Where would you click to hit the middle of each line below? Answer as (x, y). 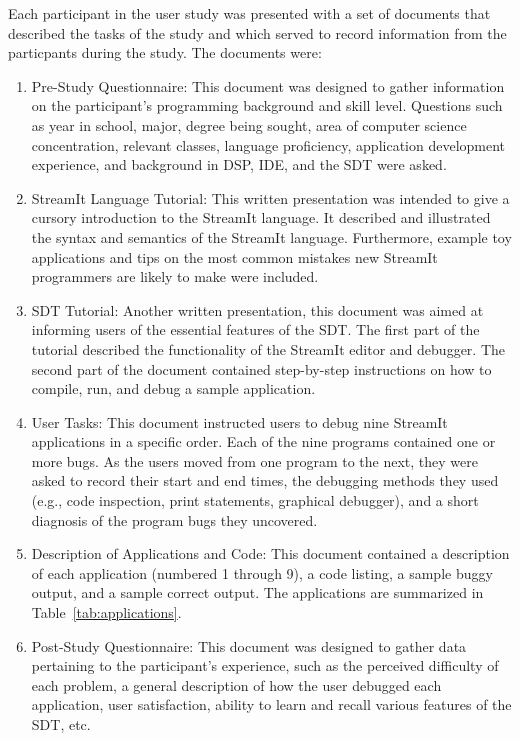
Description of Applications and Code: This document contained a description (270, 553)
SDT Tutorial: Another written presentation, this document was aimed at (257, 309)
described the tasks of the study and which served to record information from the (257, 32)
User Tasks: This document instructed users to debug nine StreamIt (239, 421)
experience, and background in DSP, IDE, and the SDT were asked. (239, 164)
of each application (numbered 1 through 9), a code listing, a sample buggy (262, 572)
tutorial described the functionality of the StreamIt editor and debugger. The (268, 348)
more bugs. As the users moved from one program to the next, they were (254, 460)
